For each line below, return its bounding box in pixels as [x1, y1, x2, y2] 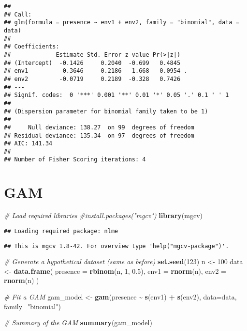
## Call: [4, 11, 32, 18]
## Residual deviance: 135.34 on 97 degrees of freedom [4, 132, 194, 139]
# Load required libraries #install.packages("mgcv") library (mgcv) [4, 210, 203, 221]
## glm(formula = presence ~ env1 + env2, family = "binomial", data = [4, 19, 239, 26]
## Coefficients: [4, 43, 59, 50]
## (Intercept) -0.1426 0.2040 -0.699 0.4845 [4, 59, 181, 66]
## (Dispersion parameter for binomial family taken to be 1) [4, 108, 208, 115]
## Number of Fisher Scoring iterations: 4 [4, 156, 146, 163]
